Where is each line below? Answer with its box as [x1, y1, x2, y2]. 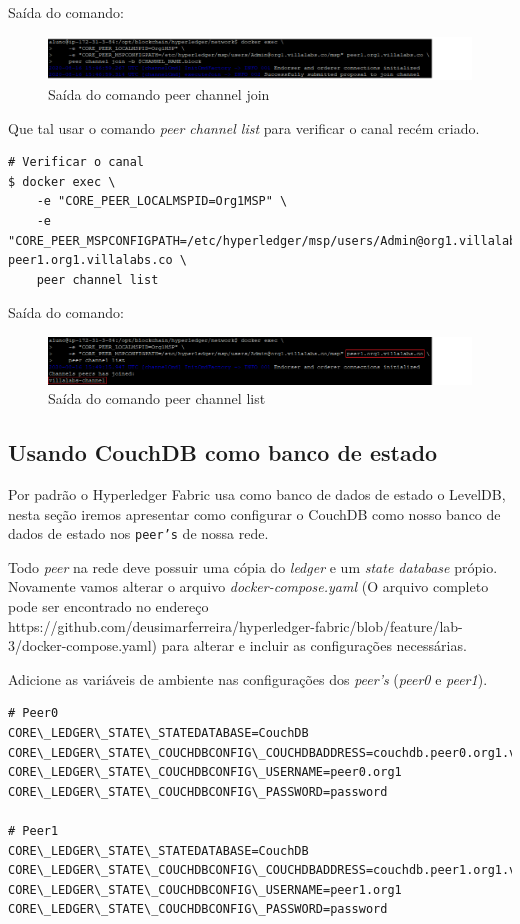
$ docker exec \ [8, 174, 116, 189]
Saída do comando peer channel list [48, 388, 266, 409]
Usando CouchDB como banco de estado [8, 437, 438, 468]
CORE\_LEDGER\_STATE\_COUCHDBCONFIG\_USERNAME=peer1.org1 [8, 882, 402, 897]
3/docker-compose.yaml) [8, 635, 158, 656]
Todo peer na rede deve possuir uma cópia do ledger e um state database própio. [8, 556, 498, 577]
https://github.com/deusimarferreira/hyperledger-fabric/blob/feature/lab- [8, 615, 463, 636]
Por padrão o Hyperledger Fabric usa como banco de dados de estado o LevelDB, [8, 484, 506, 505]
